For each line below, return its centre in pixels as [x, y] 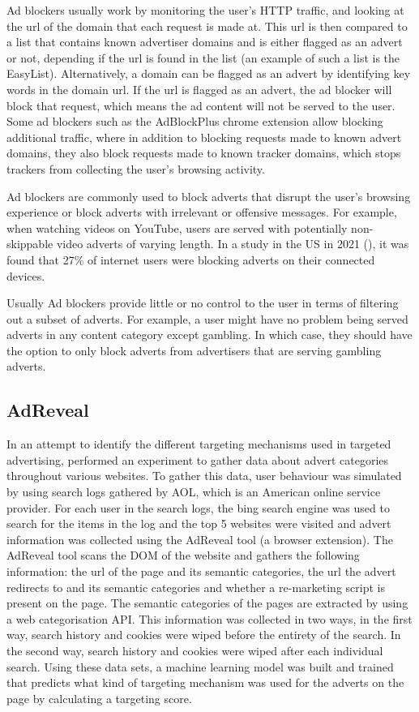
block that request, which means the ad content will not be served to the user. [201, 105]
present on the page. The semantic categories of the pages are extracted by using [207, 603]
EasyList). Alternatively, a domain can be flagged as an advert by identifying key [209, 73]
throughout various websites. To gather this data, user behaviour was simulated [204, 476]
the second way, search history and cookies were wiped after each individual [195, 650]
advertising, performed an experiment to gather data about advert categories [198, 459]
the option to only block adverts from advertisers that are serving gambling [194, 350]
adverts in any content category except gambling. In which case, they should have [209, 335]
